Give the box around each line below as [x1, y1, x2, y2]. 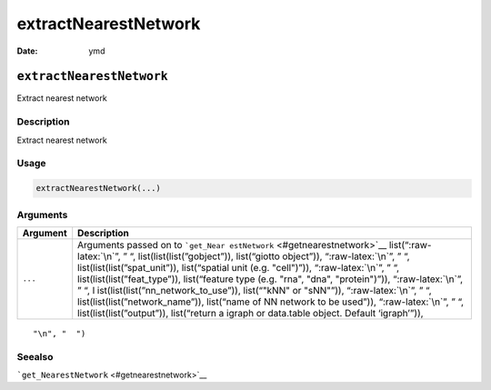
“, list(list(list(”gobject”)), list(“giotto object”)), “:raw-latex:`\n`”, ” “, [129, 250, 410, 263]
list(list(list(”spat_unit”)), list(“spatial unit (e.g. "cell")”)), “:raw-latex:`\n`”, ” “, [77, 261, 400, 274]
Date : [16, 45, 38, 56]
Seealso [16, 350, 54, 363]
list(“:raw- [388, 238, 432, 251]
